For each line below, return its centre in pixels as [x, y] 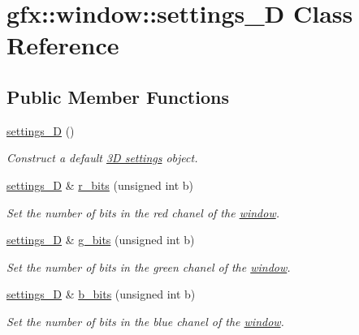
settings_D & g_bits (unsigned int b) [101, 240]
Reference [63, 45]
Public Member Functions [118, 96]
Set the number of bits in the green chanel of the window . [149, 266]
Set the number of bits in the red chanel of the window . [143, 212]
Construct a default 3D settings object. [102, 158]
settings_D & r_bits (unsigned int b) [100, 185]
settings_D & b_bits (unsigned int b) [101, 294]
